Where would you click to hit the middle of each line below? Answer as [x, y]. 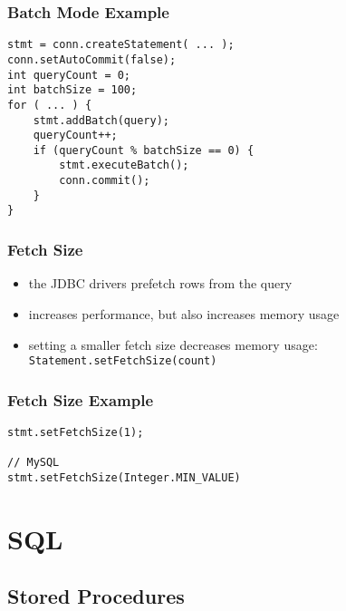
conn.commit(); [105, 181]
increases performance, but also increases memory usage [184, 313]
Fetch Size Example [81, 399]
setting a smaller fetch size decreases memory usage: [173, 344]
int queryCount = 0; [69, 75]
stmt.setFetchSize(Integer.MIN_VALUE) [124, 477]
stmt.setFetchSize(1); [76, 432]
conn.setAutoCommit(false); [92, 59]
